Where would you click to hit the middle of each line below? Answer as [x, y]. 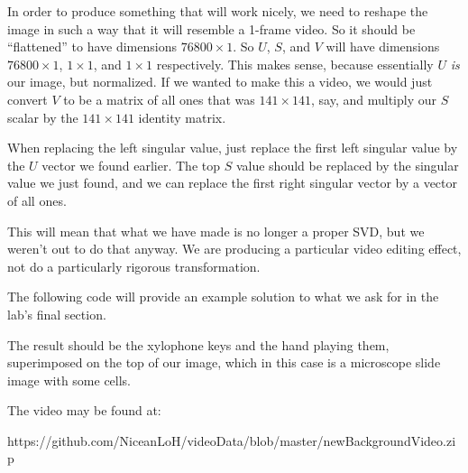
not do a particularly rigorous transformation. [134, 266]
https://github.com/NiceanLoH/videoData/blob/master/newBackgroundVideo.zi [232, 440]
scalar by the [43, 117]
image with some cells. [69, 380]
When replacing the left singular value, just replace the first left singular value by [233, 148]
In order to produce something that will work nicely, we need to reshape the [218, 11]
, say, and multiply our [374, 99]
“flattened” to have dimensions [92, 46]
